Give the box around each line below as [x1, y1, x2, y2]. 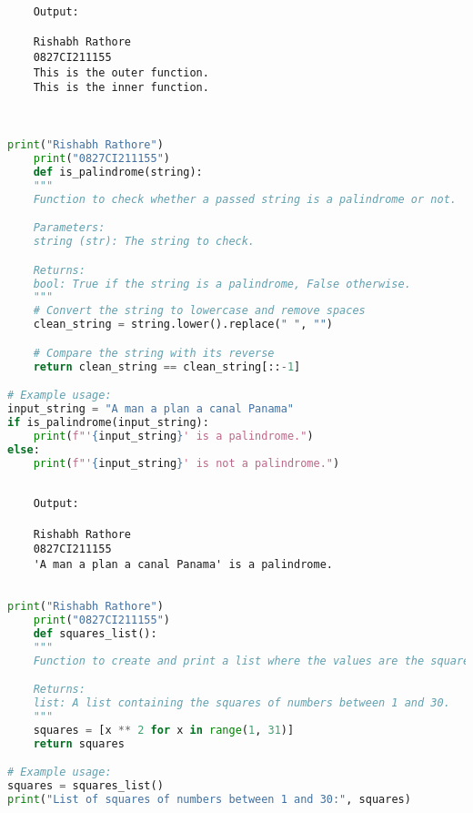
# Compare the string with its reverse [33, 346, 275, 360]
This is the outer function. [33, 66, 209, 79]
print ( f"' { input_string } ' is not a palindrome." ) [33, 456, 340, 470]
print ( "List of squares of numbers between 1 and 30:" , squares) [7, 793, 411, 806]
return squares [33, 737, 125, 750]
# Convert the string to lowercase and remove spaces [33, 304, 366, 318]
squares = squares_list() [7, 779, 164, 793]
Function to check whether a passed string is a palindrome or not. [33, 192, 457, 206]
